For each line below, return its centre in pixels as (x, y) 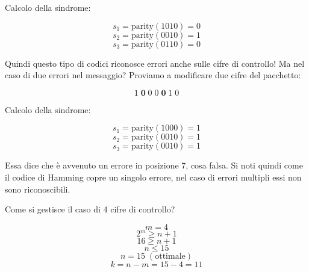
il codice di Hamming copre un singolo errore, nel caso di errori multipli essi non (153, 177)
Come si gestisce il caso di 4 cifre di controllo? (90, 209)
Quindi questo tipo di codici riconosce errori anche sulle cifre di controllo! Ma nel (155, 63)
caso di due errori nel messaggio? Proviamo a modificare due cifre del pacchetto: (153, 75)
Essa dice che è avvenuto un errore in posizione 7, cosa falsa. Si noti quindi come (154, 165)
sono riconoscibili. (38, 189)
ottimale (170, 257)
